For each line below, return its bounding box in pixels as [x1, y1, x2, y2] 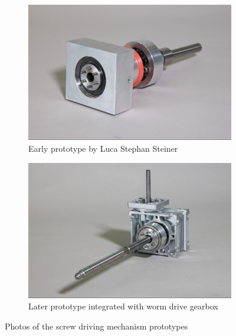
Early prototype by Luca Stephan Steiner [28, 142, 178, 154]
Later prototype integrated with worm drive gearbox [28, 300, 218, 312]
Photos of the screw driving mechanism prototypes [5, 320, 188, 332]
